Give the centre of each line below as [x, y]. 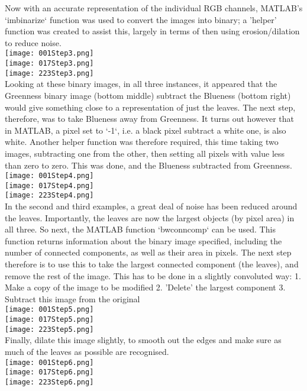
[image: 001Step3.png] [49, 54]
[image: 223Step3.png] [49, 73]
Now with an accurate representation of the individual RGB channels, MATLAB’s [154, 8]
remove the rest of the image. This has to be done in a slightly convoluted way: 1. [153, 275]
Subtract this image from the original [72, 298]
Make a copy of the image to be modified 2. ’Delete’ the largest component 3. [145, 287]
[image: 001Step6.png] [49, 362]
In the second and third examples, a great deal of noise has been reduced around [151, 206]
